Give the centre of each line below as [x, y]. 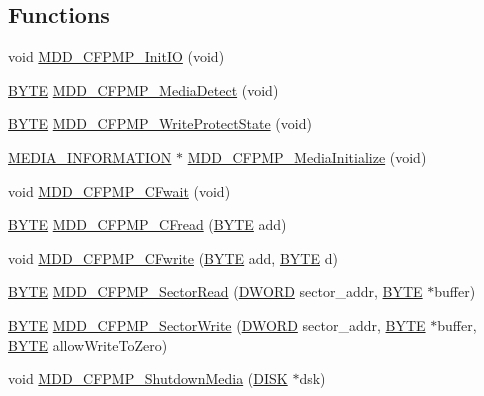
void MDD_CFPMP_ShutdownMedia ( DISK [148, 378]
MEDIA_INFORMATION [90, 156]
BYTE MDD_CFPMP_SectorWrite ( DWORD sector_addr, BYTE [217, 324]
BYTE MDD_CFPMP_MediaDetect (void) [143, 89]
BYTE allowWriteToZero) [88, 344]
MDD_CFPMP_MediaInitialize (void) [307, 156]
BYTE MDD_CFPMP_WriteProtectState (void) [160, 123]
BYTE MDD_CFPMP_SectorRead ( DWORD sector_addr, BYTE [215, 291]
